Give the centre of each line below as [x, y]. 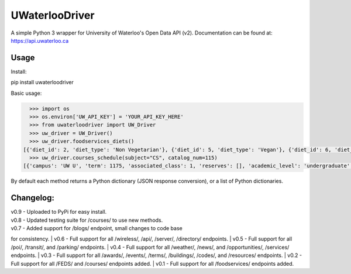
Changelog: [33, 198]
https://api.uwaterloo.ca [40, 40]
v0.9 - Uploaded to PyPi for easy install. [59, 212]
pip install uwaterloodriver [42, 83]
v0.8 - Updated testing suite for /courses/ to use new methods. [87, 220]
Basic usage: [26, 93]
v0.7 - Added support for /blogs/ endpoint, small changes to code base [97, 228]
